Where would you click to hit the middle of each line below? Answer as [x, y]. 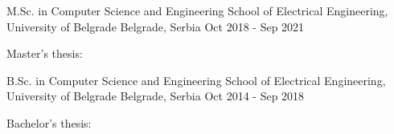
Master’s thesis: [45, 53]
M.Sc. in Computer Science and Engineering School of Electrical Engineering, [197, 10]
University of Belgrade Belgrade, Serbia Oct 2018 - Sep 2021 [156, 26]
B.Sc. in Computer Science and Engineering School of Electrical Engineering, [196, 80]
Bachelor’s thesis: [49, 122]
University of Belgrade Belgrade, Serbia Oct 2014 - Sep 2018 [156, 96]
